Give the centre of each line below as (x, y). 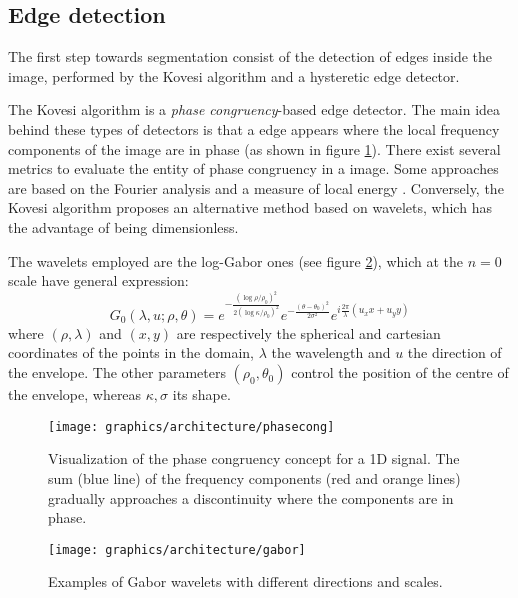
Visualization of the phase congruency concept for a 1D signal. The (254, 458)
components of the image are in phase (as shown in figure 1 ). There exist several (254, 148)
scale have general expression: (98, 280)
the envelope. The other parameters (117, 372)
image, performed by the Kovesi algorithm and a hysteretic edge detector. (234, 75)
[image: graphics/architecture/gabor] (177, 549)
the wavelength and (331, 352)
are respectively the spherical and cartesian (308, 332)
